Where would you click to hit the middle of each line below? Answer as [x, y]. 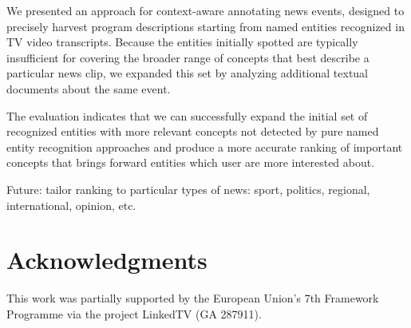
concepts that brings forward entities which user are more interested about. [191, 162]
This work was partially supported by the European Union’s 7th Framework [193, 298]
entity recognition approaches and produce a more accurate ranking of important [205, 146]
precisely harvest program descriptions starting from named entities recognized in [205, 26]
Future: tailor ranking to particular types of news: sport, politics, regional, [188, 189]
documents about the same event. [89, 88]
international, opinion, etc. [71, 205]
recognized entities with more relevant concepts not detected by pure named [193, 131]
